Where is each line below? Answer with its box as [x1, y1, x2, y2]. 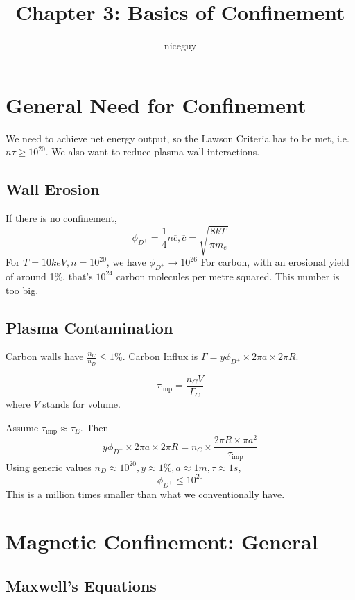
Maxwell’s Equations [6, 575, 157, 597]
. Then [80, 420, 109, 434]
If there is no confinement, [6, 211, 117, 225]
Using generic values [6, 459, 92, 474]
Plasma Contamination [6, 316, 173, 338]
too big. [6, 282, 39, 297]
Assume [6, 420, 39, 434]
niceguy [164, 38, 197, 53]
